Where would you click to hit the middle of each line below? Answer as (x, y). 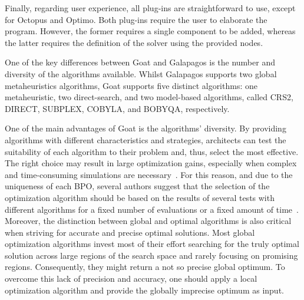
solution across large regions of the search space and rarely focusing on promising (151, 255)
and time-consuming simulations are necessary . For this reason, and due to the (149, 174)
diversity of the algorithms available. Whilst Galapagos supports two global (141, 73)
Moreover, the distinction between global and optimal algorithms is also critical (148, 221)
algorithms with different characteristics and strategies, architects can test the (146, 139)
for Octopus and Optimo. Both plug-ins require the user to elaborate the (136, 19)
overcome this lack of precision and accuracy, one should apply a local (131, 278)
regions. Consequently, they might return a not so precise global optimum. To (145, 267)
